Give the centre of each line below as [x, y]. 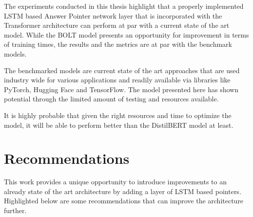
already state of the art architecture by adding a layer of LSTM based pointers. [123, 191]
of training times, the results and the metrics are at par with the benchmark [118, 44]
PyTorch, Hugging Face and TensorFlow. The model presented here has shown [121, 89]
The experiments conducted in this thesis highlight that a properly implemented [124, 6]
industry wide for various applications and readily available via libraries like [117, 80]
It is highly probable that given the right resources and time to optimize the [118, 115]
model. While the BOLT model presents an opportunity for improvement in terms [126, 34]
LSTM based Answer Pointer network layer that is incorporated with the [113, 15]
